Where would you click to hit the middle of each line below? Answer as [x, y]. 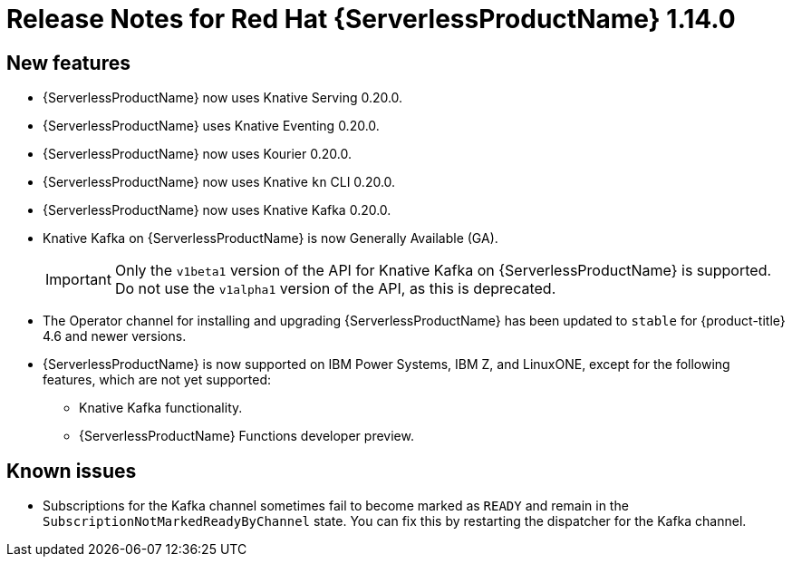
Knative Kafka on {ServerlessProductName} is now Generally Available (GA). [270, 238]
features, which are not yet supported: [157, 380]
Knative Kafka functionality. [161, 408]
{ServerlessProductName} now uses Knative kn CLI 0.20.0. [219, 182]
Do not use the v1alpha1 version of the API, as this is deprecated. [335, 289]
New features [68, 63]
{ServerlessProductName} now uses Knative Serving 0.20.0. [223, 98]
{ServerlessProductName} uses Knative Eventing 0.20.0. [211, 126]
